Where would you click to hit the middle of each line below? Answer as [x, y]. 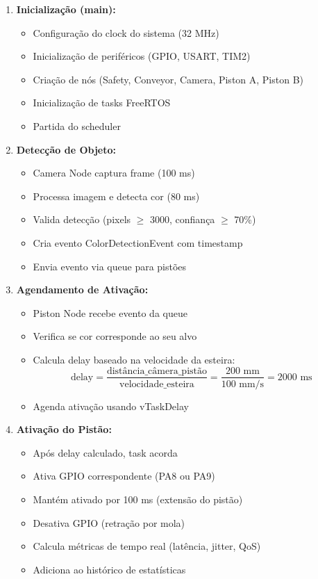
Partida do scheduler [77, 125]
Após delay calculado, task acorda [105, 452]
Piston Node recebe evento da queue [110, 312]
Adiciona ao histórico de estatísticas [109, 569]
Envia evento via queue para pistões [110, 266]
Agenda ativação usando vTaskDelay [111, 406]
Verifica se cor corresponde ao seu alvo [115, 336]
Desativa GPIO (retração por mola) [109, 522]
